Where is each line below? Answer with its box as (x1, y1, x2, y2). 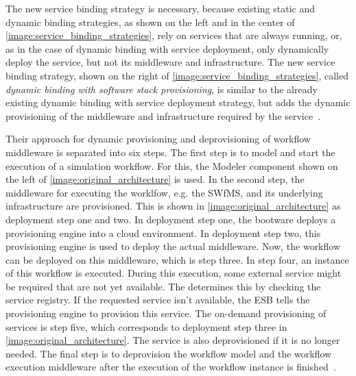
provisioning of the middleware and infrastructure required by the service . (5, 108, 321, 123)
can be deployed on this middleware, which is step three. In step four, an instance (5, 252, 349, 266)
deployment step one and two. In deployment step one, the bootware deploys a (5, 212, 336, 226)
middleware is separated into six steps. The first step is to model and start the (5, 145, 335, 159)
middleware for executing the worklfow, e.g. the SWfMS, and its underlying (5, 185, 323, 199)
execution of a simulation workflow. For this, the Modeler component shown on (5, 158, 338, 173)
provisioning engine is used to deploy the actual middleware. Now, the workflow (5, 239, 341, 253)
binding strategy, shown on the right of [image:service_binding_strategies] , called (5, 68, 348, 82)
